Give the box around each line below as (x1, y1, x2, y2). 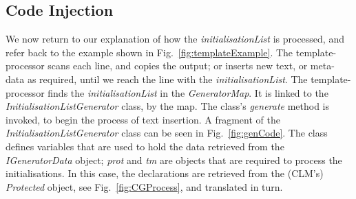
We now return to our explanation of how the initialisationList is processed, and (6, 32, 344, 46)
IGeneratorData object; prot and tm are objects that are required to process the (6, 152, 342, 167)
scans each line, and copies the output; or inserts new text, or (48, 58, 308, 73)
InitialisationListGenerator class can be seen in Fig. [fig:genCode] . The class (6, 126, 328, 140)
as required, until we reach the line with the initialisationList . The (27, 71, 308, 86)
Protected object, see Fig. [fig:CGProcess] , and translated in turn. (6, 179, 283, 194)
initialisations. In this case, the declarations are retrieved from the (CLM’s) (6, 166, 324, 180)
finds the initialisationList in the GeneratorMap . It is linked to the (48, 85, 328, 99)
